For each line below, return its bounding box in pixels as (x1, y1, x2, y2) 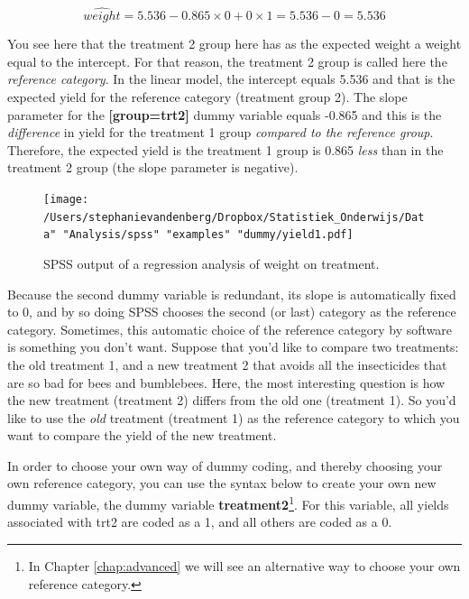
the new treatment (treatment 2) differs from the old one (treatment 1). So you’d (7, 391, 456, 410)
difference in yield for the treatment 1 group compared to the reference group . (7, 123, 434, 142)
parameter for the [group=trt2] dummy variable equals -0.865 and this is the (7, 105, 442, 124)
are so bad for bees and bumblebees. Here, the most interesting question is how (7, 373, 446, 392)
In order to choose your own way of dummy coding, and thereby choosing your (7, 456, 443, 475)
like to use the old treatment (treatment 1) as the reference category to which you (7, 408, 460, 427)
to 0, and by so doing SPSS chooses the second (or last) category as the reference (7, 302, 456, 321)
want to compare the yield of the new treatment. (7, 426, 277, 445)
